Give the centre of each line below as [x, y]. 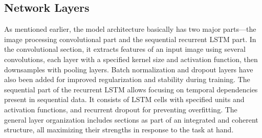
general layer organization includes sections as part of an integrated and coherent [131, 119]
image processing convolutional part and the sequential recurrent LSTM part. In [130, 39]
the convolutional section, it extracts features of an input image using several [125, 49]
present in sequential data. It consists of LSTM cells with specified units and [124, 99]
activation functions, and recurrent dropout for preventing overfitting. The [121, 109]
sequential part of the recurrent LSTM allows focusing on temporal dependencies [131, 89]
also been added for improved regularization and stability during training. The [127, 79]
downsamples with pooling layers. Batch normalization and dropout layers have [129, 69]
